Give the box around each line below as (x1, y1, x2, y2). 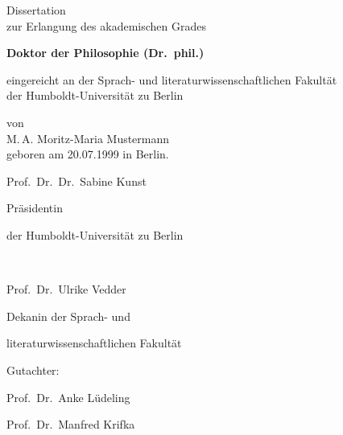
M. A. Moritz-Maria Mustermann (6, 129, 170, 146)
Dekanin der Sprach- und (6, 307, 130, 324)
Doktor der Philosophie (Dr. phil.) (6, 44, 205, 61)
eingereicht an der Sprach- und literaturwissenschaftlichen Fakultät (6, 71, 337, 88)
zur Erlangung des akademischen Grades (6, 17, 206, 34)
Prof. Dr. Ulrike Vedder (6, 281, 126, 298)
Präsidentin (6, 199, 63, 216)
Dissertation (6, 2, 66, 18)
